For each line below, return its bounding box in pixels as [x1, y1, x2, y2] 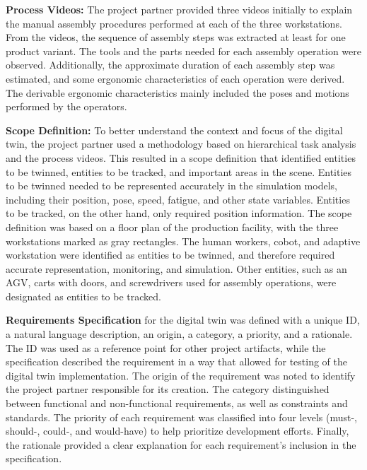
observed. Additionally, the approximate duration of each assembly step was [6, 57, 335, 72]
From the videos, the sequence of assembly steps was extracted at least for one [6, 30, 346, 45]
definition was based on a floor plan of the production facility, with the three [6, 219, 339, 234]
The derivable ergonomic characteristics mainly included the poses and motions [6, 85, 349, 100]
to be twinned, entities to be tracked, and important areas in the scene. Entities [6, 164, 352, 179]
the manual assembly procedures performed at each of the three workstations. [6, 16, 342, 30]
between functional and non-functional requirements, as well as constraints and [6, 396, 348, 411]
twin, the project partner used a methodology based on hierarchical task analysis [6, 136, 356, 151]
